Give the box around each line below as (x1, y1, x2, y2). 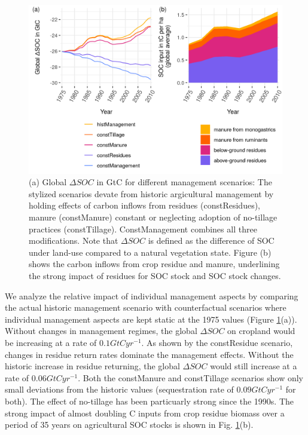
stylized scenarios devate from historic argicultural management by (29, 187, 274, 200)
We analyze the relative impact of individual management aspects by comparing (5, 289, 298, 302)
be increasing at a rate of (5, 336, 97, 348)
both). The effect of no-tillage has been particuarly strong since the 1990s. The (5, 394, 294, 407)
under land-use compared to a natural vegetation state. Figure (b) (29, 246, 272, 258)
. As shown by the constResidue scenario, (141, 336, 293, 348)
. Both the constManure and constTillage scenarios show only (78, 371, 303, 384)
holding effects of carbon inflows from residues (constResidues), (29, 199, 261, 212)
